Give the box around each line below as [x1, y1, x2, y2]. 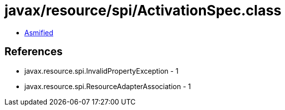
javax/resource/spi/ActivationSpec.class [4, 2, 282, 19]
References [4, 45, 63, 58]
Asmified [24, 28, 54, 37]
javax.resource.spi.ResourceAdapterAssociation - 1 [24, 82, 191, 91]
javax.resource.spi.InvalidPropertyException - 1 [24, 66, 179, 75]
